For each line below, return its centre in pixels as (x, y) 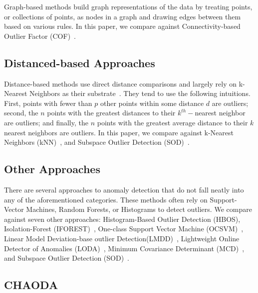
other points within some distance (152, 103)
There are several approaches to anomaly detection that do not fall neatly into (124, 189)
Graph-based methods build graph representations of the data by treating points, (128, 6)
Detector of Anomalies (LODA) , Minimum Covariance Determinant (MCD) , (124, 248)
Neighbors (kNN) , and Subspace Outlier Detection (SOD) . (97, 142)
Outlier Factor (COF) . (40, 36)
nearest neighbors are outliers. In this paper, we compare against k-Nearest (119, 132)
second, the (21, 113)
